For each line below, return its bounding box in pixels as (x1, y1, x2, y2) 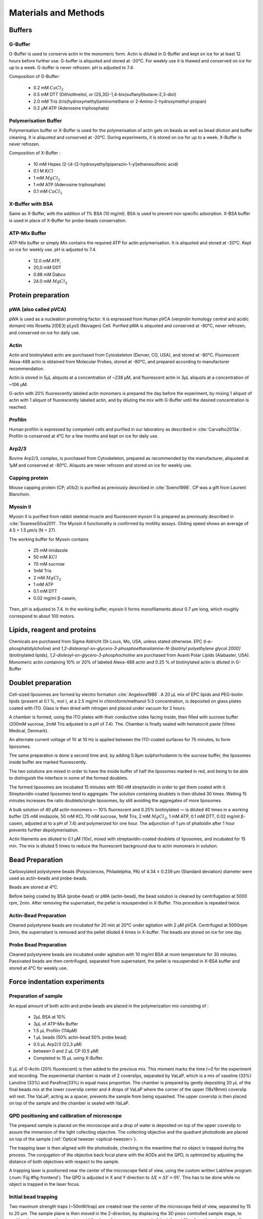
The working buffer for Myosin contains (9, 536, 89, 542)
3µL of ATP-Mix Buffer (33, 1021, 78, 1026)
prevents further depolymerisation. (9, 827, 79, 833)
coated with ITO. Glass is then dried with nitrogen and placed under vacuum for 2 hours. (9, 705, 186, 711)
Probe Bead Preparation (9, 941, 67, 948)
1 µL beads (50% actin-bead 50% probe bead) (33, 1034, 127, 1041)
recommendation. (9, 366, 45, 372)
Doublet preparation (9, 678, 72, 687)
